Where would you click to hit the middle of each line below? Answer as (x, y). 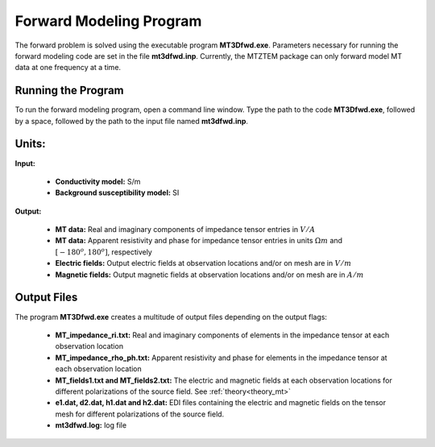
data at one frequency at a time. (68, 68)
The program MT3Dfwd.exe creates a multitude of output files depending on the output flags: (171, 317)
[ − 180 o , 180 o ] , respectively (104, 252)
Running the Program (69, 91)
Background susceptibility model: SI (117, 192)
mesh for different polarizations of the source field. (140, 414)
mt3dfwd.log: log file (91, 425)
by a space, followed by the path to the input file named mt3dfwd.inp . (132, 121)
